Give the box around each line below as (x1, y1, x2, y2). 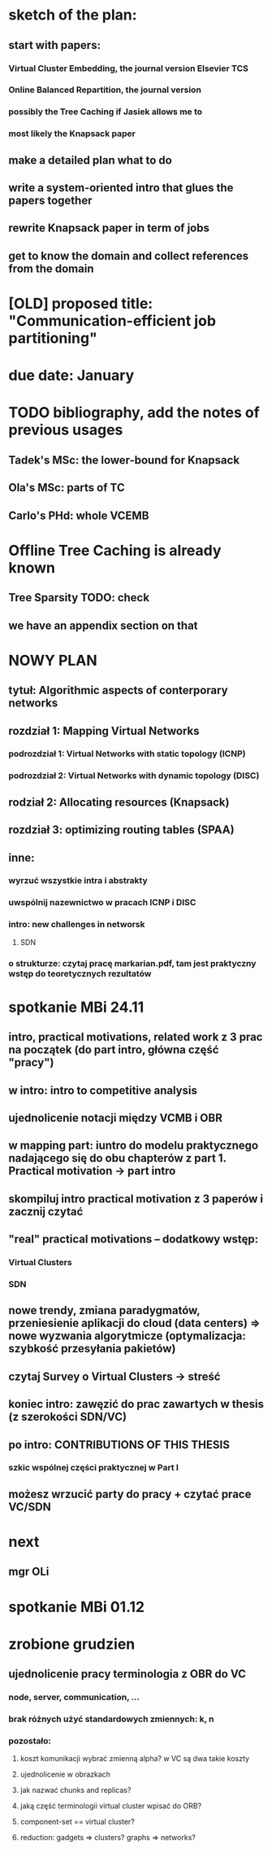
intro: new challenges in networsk (8, 919, 145, 930)
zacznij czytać (8, 1204, 84, 1219)
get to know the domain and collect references (8, 248, 249, 262)
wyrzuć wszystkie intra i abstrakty (8, 875, 148, 886)
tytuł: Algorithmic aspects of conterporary (8, 683, 229, 697)
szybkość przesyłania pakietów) (8, 1342, 176, 1356)
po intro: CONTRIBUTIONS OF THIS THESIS (8, 1438, 230, 1452)
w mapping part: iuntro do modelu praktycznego (8, 1139, 258, 1153)
